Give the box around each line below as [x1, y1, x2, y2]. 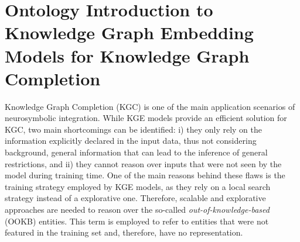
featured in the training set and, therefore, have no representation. [5, 226, 243, 238]
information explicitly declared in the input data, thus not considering [5, 134, 257, 147]
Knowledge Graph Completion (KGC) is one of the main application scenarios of [5, 100, 295, 112]
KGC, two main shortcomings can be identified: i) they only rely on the [5, 123, 262, 135]
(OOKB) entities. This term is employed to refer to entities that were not [5, 215, 269, 227]
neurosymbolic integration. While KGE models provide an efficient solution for [5, 112, 287, 124]
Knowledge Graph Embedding [5, 20, 254, 44]
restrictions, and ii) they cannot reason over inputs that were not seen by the [5, 157, 282, 170]
